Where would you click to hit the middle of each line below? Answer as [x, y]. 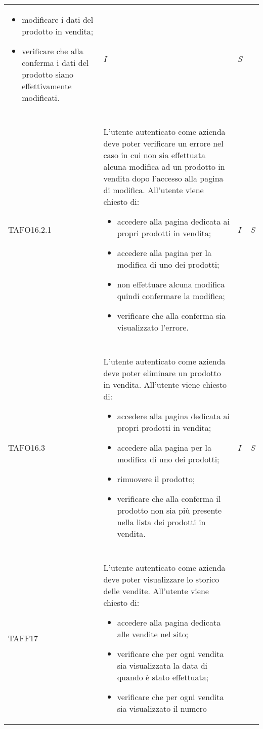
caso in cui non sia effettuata [154, 155]
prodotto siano [48, 74]
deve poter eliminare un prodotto [162, 373]
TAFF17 [23, 638]
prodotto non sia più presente [169, 510]
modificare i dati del [58, 20]
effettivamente [47, 86]
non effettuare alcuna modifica [171, 284]
